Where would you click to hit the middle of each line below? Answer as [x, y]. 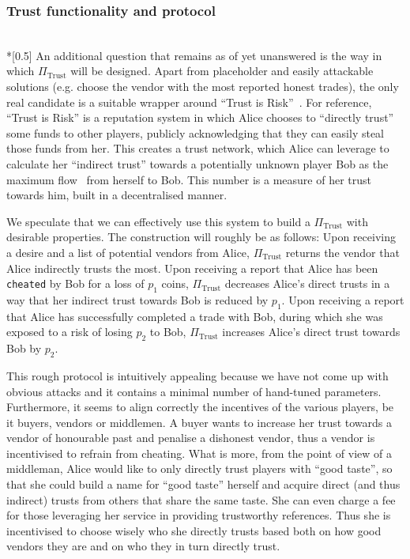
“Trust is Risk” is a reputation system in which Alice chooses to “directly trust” [200, 117]
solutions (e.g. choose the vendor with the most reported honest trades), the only [203, 86]
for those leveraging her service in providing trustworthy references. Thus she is [199, 515]
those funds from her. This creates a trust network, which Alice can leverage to [198, 148]
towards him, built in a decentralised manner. [117, 195]
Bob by [24, 348]
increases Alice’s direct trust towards [311, 332]
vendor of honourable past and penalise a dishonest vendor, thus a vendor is [191, 438]
